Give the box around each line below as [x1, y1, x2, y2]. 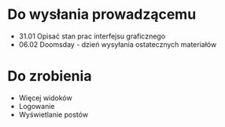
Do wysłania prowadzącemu [7, 5, 197, 24]
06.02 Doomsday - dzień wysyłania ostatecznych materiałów [18, 39, 217, 49]
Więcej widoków [18, 93, 72, 103]
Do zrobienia [7, 67, 92, 85]
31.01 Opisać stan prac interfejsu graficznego [18, 31, 166, 41]
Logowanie [18, 101, 55, 111]
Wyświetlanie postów [18, 110, 88, 119]
